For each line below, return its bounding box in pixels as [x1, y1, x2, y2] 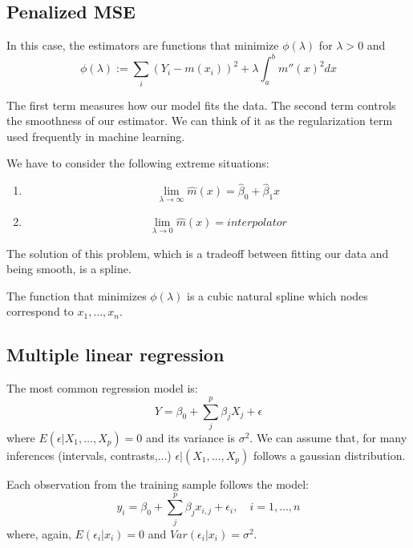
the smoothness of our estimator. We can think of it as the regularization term [6, 112, 393, 129]
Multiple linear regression [6, 342, 225, 367]
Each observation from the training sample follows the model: [6, 475, 309, 492]
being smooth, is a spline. [6, 260, 132, 277]
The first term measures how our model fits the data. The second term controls [6, 96, 396, 113]
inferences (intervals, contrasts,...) [6, 446, 172, 463]
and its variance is [145, 429, 236, 445]
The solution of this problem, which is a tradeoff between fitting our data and [6, 244, 389, 261]
